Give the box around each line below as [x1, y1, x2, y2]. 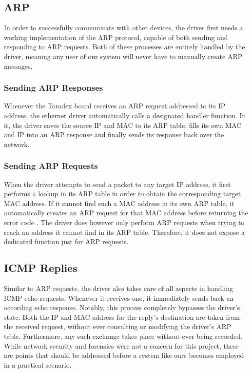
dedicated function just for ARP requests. [4, 236, 129, 247]
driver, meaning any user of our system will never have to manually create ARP [4, 51, 243, 61]
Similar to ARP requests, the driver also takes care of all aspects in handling [4, 283, 233, 293]
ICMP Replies [4, 260, 78, 275]
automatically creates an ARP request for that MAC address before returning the [4, 207, 248, 218]
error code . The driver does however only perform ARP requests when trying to [4, 217, 245, 227]
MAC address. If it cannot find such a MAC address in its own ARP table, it [4, 198, 234, 208]
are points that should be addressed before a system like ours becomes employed [4, 350, 244, 360]
